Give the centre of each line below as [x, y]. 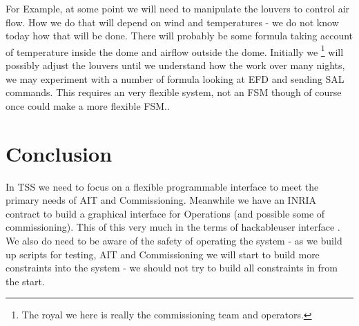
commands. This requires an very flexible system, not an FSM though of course [174, 92]
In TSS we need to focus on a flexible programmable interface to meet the [162, 186]
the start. [25, 281]
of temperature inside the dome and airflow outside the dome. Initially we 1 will [175, 50]
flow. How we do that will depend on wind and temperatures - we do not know [172, 22]
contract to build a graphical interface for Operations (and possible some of [165, 213]
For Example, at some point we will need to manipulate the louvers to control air [178, 8]
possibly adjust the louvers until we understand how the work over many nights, [175, 65]
